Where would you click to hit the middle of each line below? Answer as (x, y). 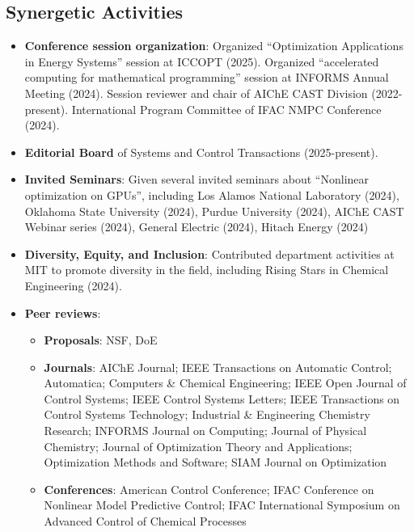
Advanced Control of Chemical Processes (145, 521)
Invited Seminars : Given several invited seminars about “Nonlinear (197, 179)
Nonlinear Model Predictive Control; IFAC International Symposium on (222, 505)
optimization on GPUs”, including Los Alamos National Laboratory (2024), (212, 194)
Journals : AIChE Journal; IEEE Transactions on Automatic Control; (218, 367)
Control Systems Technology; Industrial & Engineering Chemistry (207, 414)
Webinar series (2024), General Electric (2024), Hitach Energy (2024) (196, 227)
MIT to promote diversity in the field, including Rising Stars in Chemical (207, 270)
